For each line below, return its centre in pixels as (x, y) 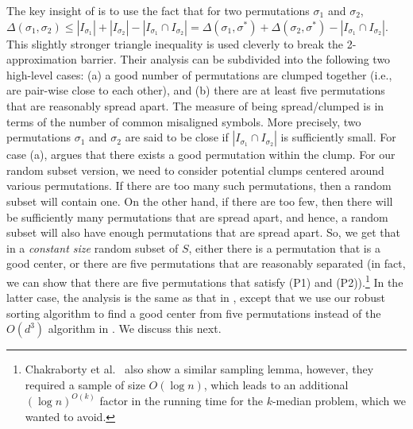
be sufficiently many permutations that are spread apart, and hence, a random (197, 216)
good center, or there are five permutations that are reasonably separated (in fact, (206, 263)
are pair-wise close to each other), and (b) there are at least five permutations (196, 90)
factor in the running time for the (181, 400)
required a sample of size (85, 384)
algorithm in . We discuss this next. (135, 329)
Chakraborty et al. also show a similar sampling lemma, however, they (199, 369)
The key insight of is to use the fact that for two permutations (158, 10)
